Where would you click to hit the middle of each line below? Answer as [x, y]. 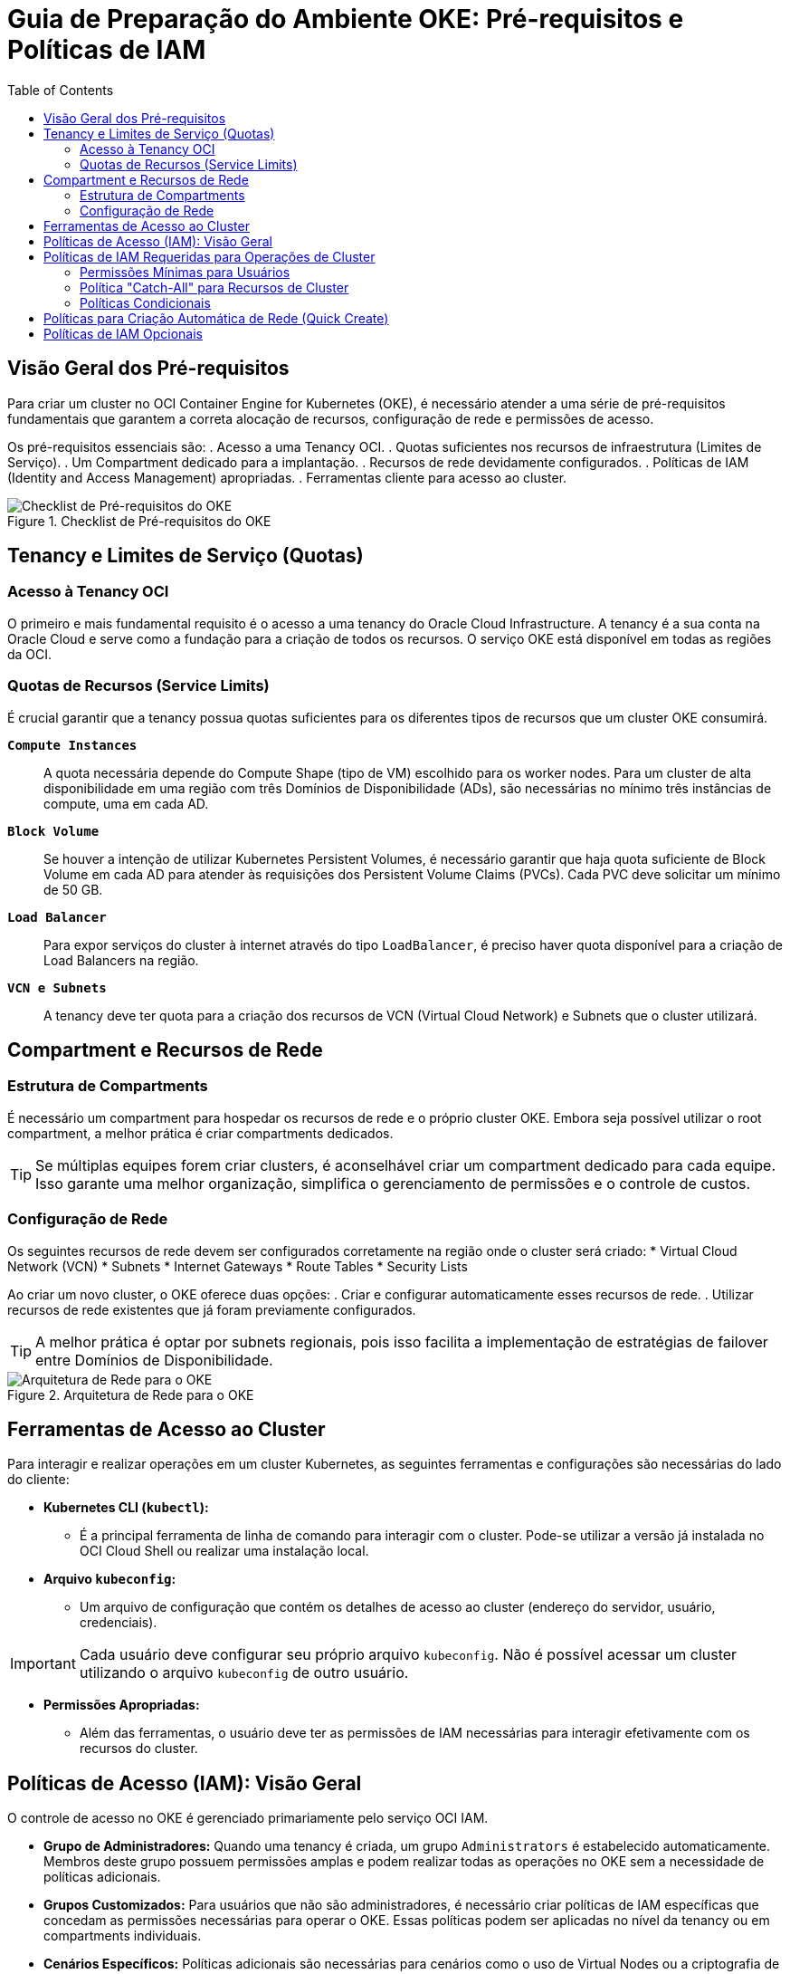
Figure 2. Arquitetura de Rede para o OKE [131, 1394]
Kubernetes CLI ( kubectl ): [126, 1508]
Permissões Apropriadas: [122, 1705]
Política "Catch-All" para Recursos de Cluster [214, 287]
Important [43, 1664]
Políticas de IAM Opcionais [123, 333]
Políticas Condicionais [145, 302]
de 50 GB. [73, 889]
